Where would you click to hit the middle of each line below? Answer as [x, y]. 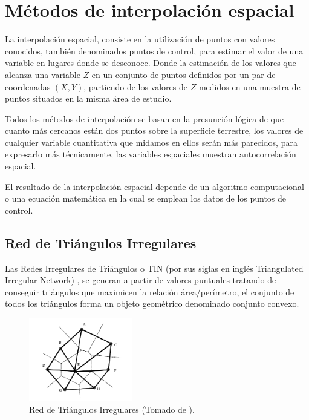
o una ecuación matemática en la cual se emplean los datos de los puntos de [146, 198]
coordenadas [28, 86]
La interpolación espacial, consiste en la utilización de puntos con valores [140, 39]
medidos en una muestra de [249, 86]
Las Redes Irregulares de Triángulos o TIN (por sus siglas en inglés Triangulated [154, 268]
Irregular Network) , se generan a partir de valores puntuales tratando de [141, 280]
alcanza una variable [43, 74]
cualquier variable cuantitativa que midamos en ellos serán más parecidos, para [151, 142]
